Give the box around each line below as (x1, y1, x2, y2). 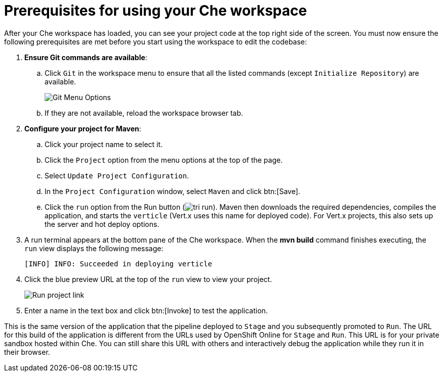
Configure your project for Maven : (24, 124, 141, 133)
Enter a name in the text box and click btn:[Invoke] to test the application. (24, 306, 268, 315)
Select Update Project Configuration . (45, 171, 189, 180)
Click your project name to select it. (45, 139, 163, 149)
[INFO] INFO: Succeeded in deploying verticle (24, 259, 212, 268)
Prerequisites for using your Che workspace (4, 2, 307, 19)
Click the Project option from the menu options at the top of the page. (45, 155, 283, 164)
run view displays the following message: (24, 244, 164, 253)
